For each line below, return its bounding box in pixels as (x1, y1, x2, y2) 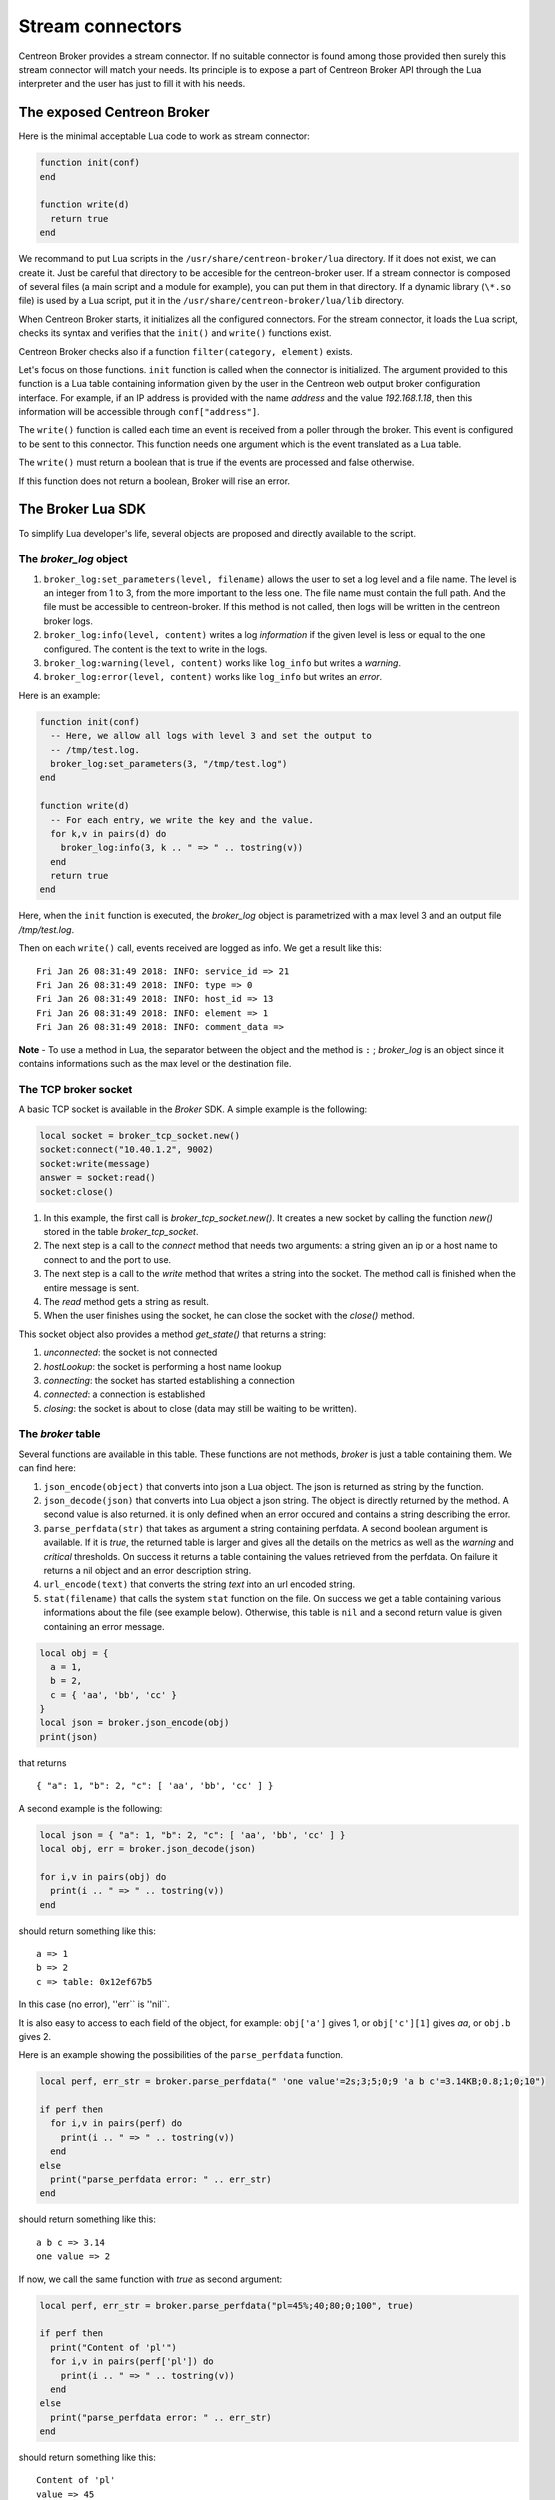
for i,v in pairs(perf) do (50, 2118, 183, 2129)
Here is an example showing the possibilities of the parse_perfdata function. (18, 2049, 344, 2061)
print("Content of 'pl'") (50, 2341, 177, 2353)
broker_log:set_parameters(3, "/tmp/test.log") (50, 758, 288, 769)
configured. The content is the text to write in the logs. (43, 643, 268, 655)
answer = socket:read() (39, 1172, 157, 1184)
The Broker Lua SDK (18, 501, 147, 518)
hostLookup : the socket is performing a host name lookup (43, 1360, 282, 1372)
